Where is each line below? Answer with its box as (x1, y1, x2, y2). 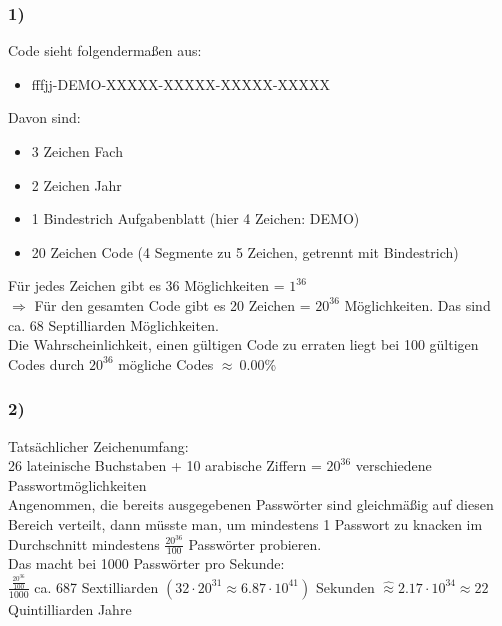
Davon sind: (8, 107, 81, 128)
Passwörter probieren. (188, 533, 322, 554)
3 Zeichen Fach (31, 141, 123, 161)
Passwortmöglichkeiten (8, 474, 147, 495)
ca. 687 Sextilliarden (34, 576, 159, 597)
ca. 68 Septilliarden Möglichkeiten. (8, 314, 219, 335)
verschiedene (355, 455, 432, 476)
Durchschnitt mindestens (8, 533, 160, 554)
